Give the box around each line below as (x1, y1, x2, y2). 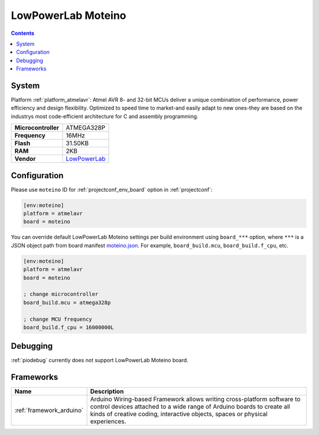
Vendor (14, 154, 36, 163)
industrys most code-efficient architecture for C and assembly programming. (11, 112, 198, 120)
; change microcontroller (23, 291, 99, 298)
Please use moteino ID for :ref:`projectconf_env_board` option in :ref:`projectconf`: (11, 186, 213, 193)
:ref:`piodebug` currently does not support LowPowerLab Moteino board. (11, 357, 188, 364)
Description (90, 388, 124, 396)
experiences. (90, 417, 126, 426)
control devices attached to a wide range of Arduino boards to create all (90, 402, 291, 411)
